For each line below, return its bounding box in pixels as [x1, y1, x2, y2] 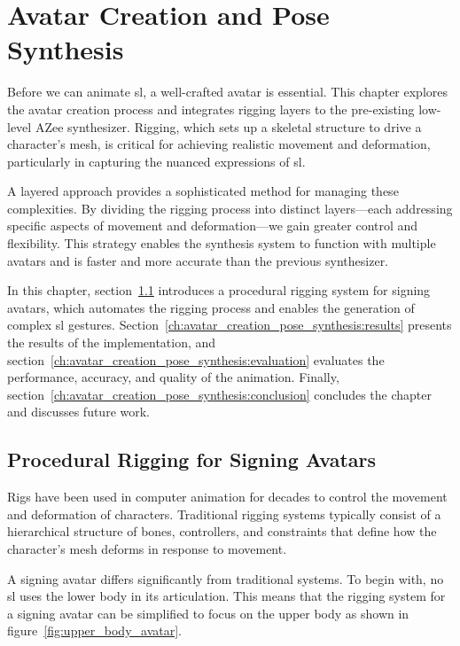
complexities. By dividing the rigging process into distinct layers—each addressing [7, 198, 453, 217]
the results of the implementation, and [7, 333, 216, 352]
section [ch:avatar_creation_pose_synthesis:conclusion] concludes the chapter [7, 385, 432, 403]
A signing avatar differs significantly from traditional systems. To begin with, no [7, 569, 444, 588]
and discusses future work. [7, 402, 150, 421]
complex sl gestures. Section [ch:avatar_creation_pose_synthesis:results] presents [7, 315, 452, 334]
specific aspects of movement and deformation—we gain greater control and [7, 216, 418, 235]
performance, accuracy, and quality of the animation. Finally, [7, 368, 339, 386]
